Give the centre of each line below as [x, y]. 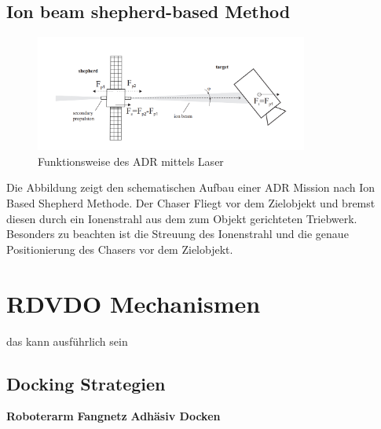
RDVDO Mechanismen [134, 303]
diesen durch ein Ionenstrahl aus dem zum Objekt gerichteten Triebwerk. [182, 218]
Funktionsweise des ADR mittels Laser [131, 161]
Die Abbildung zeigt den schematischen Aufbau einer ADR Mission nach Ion [191, 187]
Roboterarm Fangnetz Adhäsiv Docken [114, 416]
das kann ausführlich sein [67, 341]
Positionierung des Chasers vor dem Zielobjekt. [120, 249]
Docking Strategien [86, 383]
